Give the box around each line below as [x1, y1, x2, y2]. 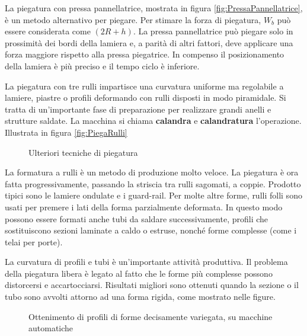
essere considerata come [5, 25, 91, 37]
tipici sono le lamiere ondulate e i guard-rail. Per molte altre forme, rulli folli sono [5, 189, 302, 201]
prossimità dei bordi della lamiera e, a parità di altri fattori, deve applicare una [5, 36, 293, 49]
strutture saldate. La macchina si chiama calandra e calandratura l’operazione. [5, 114, 302, 127]
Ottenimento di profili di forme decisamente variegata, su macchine [28, 310, 273, 322]
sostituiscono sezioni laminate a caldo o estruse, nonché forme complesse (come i [5, 224, 297, 236]
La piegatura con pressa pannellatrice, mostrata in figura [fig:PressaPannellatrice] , [5, 2, 303, 14]
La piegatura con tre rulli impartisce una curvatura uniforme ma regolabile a [5, 79, 284, 92]
